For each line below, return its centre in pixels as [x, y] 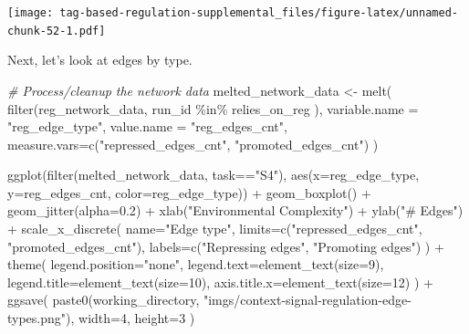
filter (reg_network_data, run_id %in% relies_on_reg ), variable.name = [213, 108]
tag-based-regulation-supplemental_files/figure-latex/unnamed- [259, 13]
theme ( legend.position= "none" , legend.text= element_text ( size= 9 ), [196, 264]
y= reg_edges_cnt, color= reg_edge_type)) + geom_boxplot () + [189, 192]
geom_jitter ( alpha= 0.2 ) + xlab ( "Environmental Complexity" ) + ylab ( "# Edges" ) [235, 210]
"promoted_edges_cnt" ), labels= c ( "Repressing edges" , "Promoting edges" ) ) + [226, 246]
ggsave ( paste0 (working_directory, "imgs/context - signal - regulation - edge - [209, 300]
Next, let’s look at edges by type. [100, 60]
